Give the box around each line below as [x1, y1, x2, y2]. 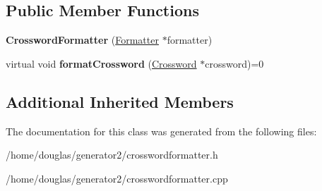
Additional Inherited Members [6, 90, 234, 112]
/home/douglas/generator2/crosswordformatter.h [6, 147, 218, 162]
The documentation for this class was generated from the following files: [6, 123, 317, 138]
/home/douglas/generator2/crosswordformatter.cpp [6, 171, 228, 185]
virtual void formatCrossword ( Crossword [6, 56, 197, 70]
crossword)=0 [205, 56, 264, 70]
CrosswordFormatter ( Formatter [6, 32, 159, 47]
